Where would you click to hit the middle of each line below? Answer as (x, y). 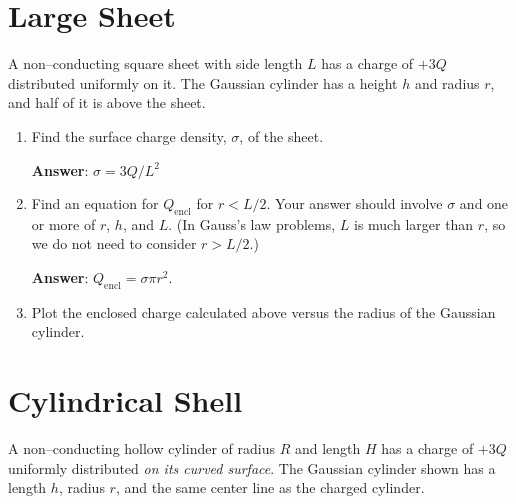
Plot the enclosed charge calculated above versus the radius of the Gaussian (263, 311)
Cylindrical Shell (125, 400)
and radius (447, 82)
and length (327, 448)
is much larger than (413, 223)
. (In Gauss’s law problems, (252, 223)
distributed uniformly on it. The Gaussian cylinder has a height (203, 82)
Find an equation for (95, 203)
